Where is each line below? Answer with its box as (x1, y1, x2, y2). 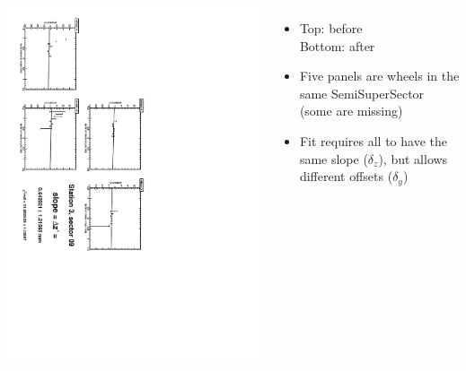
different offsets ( (299, 167, 393, 185)
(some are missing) (299, 101, 403, 120)
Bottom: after (299, 36, 375, 55)
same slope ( (299, 149, 368, 168)
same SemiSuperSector (299, 83, 425, 102)
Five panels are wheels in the (299, 66, 460, 85)
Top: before (299, 19, 363, 37)
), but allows (378, 149, 448, 168)
